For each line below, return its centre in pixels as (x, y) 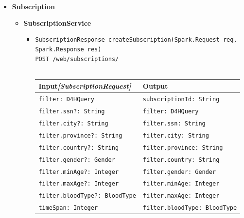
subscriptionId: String (181, 100)
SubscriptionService (57, 23)
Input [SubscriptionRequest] (85, 86)
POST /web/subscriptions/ (77, 59)
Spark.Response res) (68, 49)
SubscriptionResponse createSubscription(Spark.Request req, (136, 40)
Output (155, 86)
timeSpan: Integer (68, 208)
